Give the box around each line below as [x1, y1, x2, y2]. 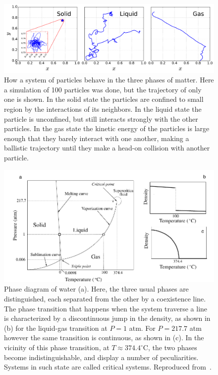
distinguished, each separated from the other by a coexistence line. [4, 294, 206, 304]
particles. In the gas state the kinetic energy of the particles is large [4, 123, 210, 134]
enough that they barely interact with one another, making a [4, 133, 189, 143]
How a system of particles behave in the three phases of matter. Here [4, 75, 214, 85]
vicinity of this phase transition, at [4, 342, 109, 353]
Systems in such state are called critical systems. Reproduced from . [4, 362, 212, 372]
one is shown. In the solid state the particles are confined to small [4, 94, 204, 104]
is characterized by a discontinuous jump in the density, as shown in [4, 313, 211, 323]
